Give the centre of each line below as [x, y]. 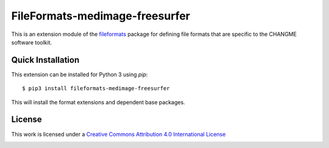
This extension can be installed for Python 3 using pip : [80, 74]
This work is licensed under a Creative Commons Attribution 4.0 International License [119, 134]
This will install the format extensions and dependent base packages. [98, 102]
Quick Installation [45, 60]
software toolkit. [32, 42]
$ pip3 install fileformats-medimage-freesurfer [96, 89]
